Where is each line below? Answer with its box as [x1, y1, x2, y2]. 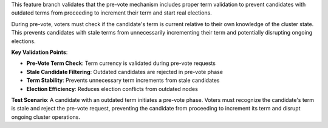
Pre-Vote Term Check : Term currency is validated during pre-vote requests [26, 59, 216, 67]
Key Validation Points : [11, 49, 68, 56]
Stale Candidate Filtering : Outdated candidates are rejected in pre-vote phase [26, 68, 223, 75]
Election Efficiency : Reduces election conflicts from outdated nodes [26, 85, 199, 92]
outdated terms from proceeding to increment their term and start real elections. [11, 9, 212, 16]
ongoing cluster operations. [11, 113, 81, 121]
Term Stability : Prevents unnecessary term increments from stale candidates [26, 76, 220, 84]
